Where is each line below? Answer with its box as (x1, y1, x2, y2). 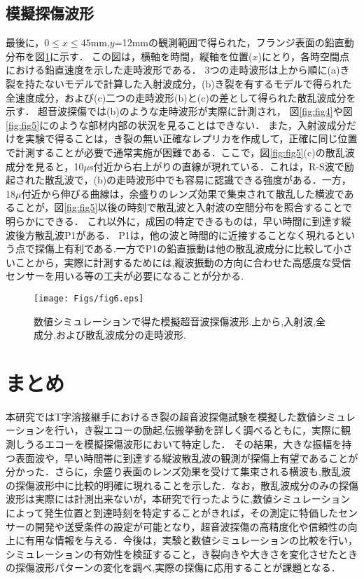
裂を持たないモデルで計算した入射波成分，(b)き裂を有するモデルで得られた (6, 76, 352, 90)
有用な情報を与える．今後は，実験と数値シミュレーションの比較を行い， (24, 533, 358, 547)
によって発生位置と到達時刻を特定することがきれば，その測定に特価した (6, 505, 338, 520)
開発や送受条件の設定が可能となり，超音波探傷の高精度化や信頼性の (34, 519, 348, 533)
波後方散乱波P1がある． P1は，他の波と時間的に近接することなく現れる (6, 227, 336, 242)
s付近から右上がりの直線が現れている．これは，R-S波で (89, 158, 344, 173)
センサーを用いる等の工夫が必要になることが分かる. (6, 268, 244, 283)
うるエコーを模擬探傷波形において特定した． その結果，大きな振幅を (24, 437, 342, 451)
